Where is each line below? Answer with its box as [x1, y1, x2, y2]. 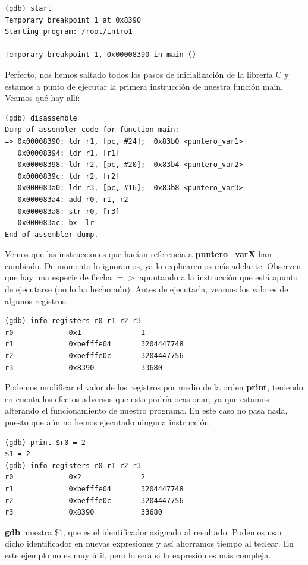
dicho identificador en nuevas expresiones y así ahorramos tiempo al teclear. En [5, 537, 294, 550]
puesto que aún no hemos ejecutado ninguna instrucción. [5, 416, 212, 428]
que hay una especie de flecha [5, 271, 112, 283]
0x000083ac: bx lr [17, 219, 95, 228]
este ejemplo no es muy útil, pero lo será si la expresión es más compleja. [5, 548, 271, 561]
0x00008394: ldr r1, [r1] [17, 149, 120, 157]
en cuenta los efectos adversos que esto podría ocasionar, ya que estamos [5, 392, 269, 405]
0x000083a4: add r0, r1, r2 [17, 195, 128, 204]
